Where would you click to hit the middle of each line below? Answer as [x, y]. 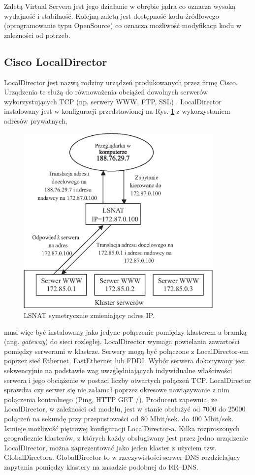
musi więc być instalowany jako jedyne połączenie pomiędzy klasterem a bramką [126, 332]
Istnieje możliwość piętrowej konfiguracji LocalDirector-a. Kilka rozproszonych [122, 428]
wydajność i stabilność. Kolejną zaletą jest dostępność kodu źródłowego [112, 16]
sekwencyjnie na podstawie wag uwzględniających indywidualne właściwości [118, 370]
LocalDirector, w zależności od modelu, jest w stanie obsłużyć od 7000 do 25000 [125, 409]
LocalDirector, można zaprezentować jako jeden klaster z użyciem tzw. [110, 447]
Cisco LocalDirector [56, 61]
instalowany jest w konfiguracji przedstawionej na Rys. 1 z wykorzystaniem [117, 111]
